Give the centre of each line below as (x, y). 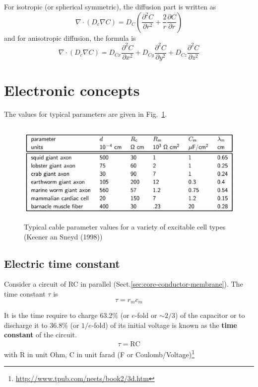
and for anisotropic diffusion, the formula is (70, 38)
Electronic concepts (72, 90)
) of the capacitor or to (210, 315)
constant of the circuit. (40, 335)
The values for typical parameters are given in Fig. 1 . (86, 114)
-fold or (146, 315)
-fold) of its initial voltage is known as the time (164, 325)
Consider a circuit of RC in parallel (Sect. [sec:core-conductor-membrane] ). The (124, 284)
